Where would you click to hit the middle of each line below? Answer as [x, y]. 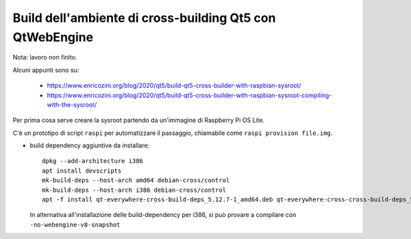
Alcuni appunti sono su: [46, 70]
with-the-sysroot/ [72, 104]
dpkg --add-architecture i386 [93, 161]
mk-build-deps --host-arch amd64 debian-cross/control [136, 180]
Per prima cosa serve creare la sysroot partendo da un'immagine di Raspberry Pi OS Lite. [139, 121]
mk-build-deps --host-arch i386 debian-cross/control [134, 190]
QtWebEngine [53, 37]
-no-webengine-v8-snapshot [75, 225]
